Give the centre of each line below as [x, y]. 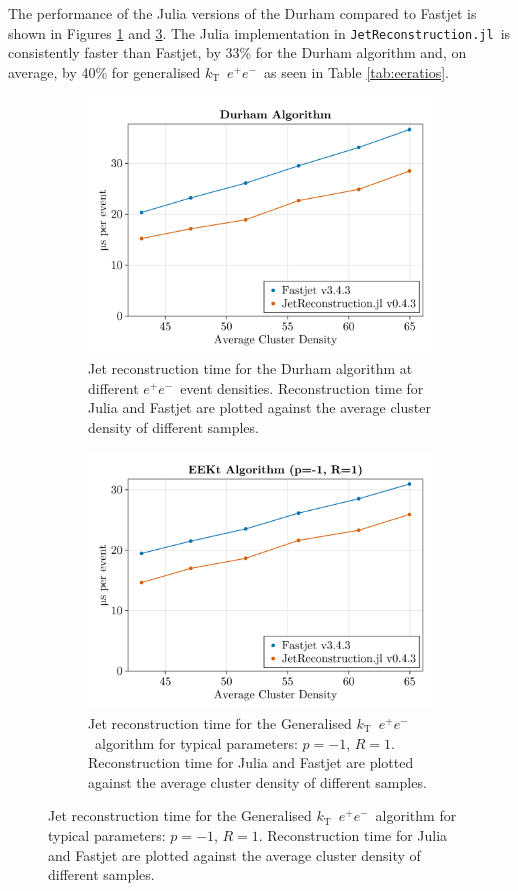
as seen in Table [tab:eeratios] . [356, 71]
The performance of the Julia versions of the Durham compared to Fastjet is [242, 13]
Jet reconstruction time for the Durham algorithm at [250, 368]
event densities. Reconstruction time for [302, 387]
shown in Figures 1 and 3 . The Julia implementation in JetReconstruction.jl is [259, 32]
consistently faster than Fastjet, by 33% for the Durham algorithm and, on [237, 52]
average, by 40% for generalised [104, 71]
